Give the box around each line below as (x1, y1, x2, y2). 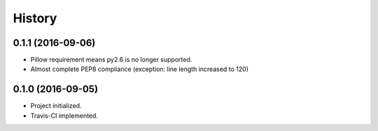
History (13, 10, 57, 26)
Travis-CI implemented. (30, 111, 98, 120)
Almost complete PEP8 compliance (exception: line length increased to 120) (30, 65, 248, 73)
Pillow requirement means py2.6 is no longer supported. (30, 56, 192, 64)
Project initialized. (30, 102, 82, 110)
